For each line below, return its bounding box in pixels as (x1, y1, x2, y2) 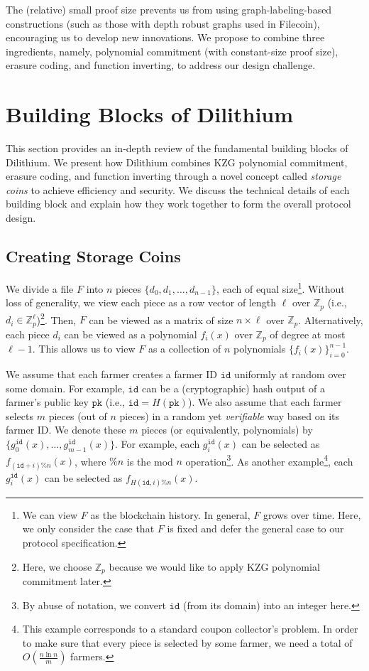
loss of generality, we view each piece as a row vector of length (6, 295, 276, 310)
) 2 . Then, (36, 310, 77, 327)
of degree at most (270, 326, 346, 341)
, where (75, 453, 106, 468)
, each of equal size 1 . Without (216, 279, 345, 296)
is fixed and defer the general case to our (167, 521, 344, 536)
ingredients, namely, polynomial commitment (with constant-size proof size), (6, 43, 338, 58)
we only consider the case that (22, 521, 155, 536)
